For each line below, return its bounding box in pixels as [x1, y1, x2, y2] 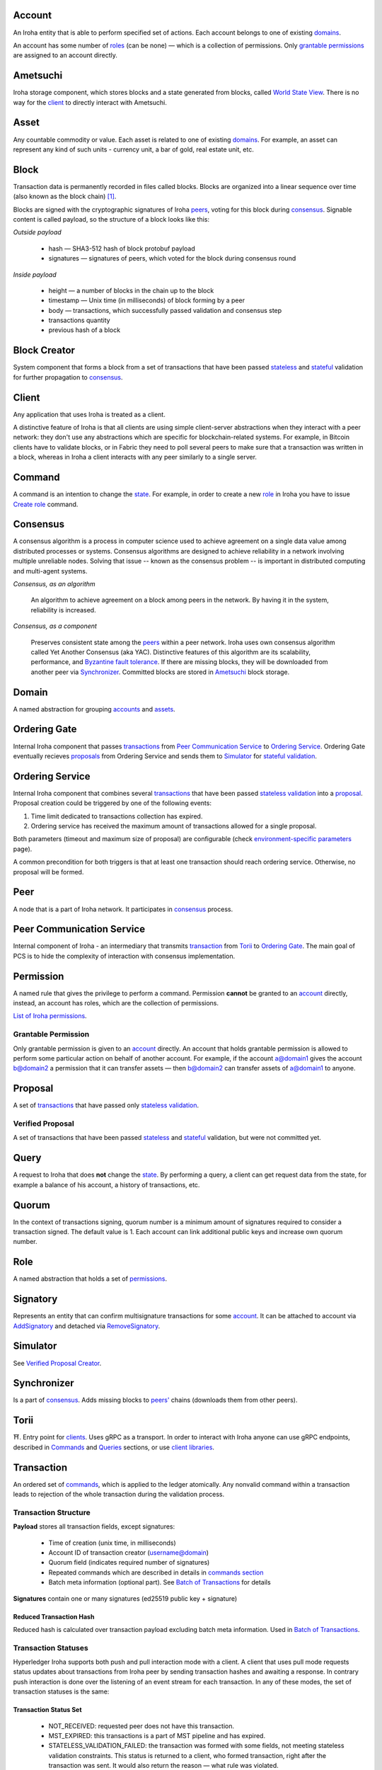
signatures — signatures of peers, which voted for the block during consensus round [48, 254, 296, 263]
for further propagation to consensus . [13, 372, 123, 382]
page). [13, 845, 33, 853]
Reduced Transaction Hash [13, 1612, 95, 1621]
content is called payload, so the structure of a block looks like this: [13, 215, 210, 223]
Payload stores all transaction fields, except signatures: [13, 1522, 175, 1531]
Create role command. [13, 500, 79, 508]
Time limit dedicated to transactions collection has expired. [30, 811, 203, 821]
